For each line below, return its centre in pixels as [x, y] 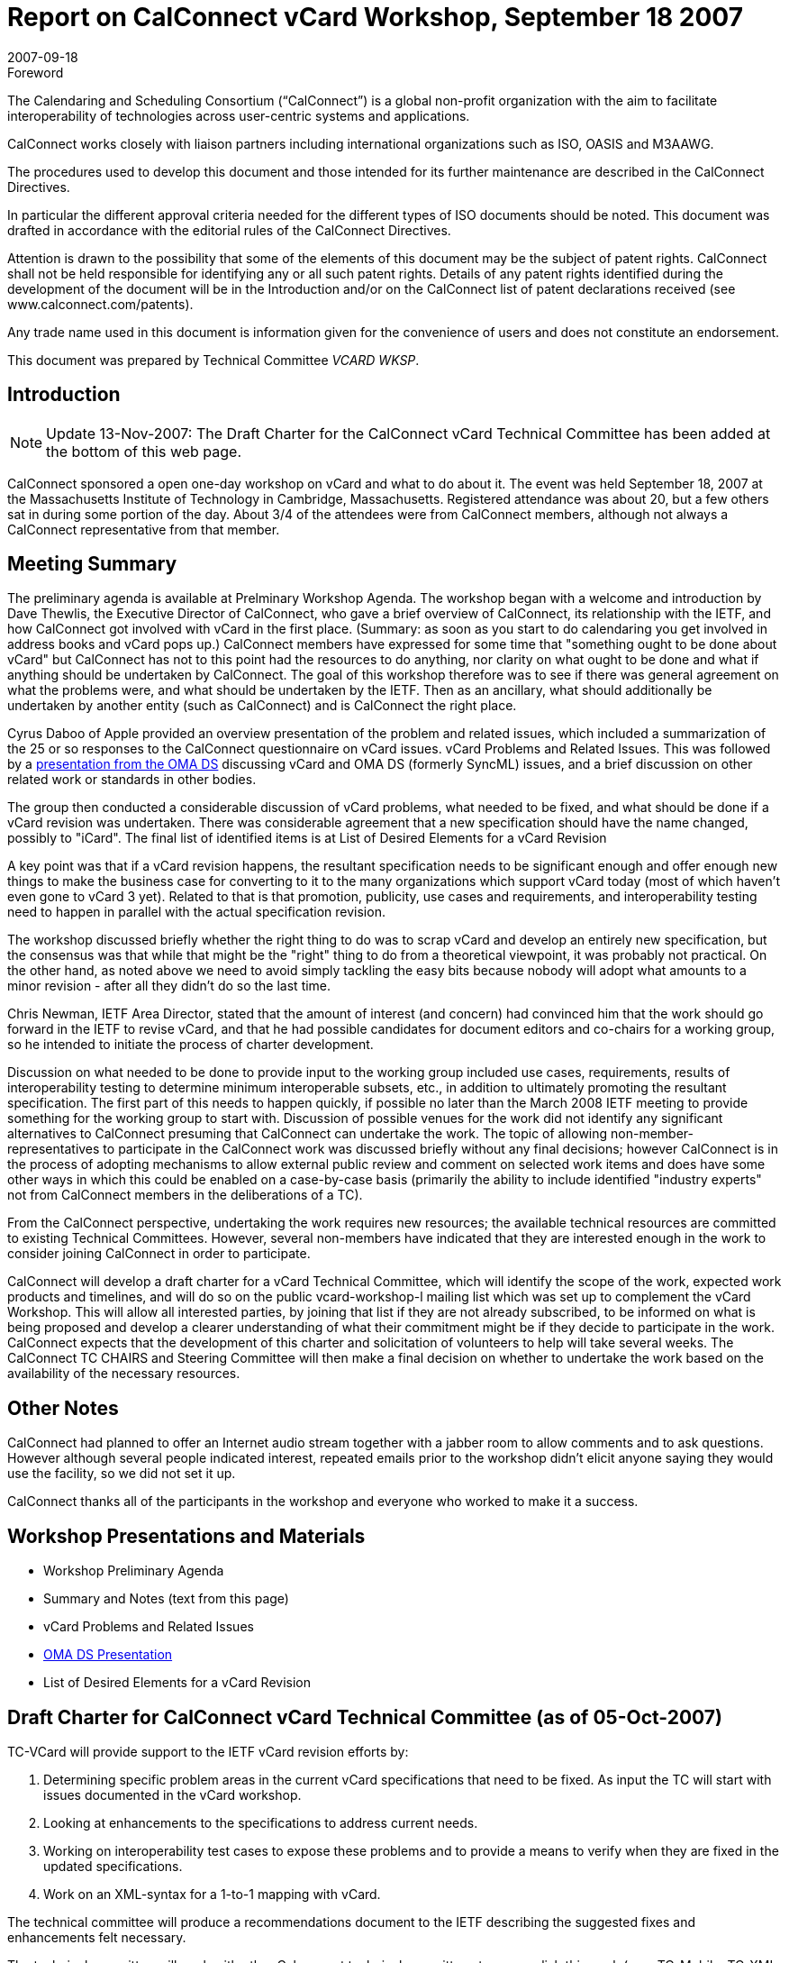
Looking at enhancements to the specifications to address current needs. [261, 1822]
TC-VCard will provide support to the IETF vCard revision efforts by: [208, 1751]
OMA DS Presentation [108, 1655]
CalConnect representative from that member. [144, 529]
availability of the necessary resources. [124, 1374]
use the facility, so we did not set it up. [122, 1474]
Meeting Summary [92, 564]
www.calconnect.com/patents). [100, 304]
